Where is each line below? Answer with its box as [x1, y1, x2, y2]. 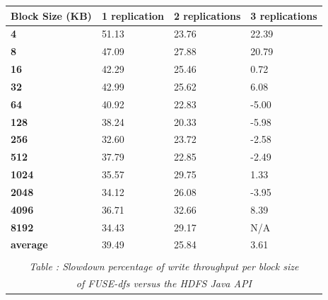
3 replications [250, 8, 317, 23]
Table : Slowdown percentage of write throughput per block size [29, 258, 299, 273]
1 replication [101, 8, 164, 23]
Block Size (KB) [11, 8, 92, 23]
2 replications [173, 8, 241, 23]
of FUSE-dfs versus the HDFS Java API [76, 276, 252, 291]
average [11, 237, 48, 252]
